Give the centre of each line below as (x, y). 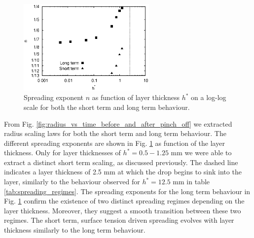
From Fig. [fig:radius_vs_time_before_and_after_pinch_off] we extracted (118, 123)
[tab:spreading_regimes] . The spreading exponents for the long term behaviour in (127, 191)
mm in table (191, 182)
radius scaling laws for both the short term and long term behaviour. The (115, 133)
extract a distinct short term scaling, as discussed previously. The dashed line (121, 162)
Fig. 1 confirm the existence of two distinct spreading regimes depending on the (124, 201)
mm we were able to (201, 153)
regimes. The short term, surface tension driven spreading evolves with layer (119, 220)
